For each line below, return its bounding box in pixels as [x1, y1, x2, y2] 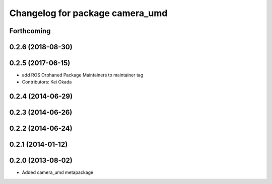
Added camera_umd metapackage [22, 169, 94, 175]
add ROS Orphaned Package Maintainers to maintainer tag [22, 72, 144, 78]
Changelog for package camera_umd [9, 8, 168, 19]
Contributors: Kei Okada [22, 79, 72, 85]
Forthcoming [9, 27, 51, 35]
